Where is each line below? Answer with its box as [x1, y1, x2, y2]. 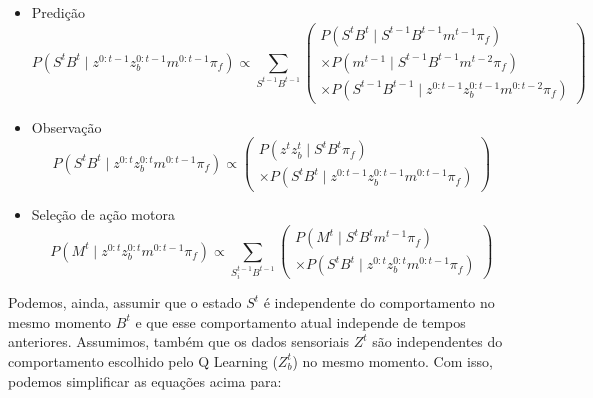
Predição [31, 2, 85, 22]
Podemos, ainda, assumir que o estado [8, 292, 242, 313]
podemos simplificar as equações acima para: [8, 370, 282, 391]
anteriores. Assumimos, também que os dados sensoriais [8, 331, 350, 352]
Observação [31, 116, 102, 137]
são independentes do [372, 331, 503, 352]
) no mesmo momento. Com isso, [292, 350, 493, 371]
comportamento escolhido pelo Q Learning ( [8, 350, 278, 371]
